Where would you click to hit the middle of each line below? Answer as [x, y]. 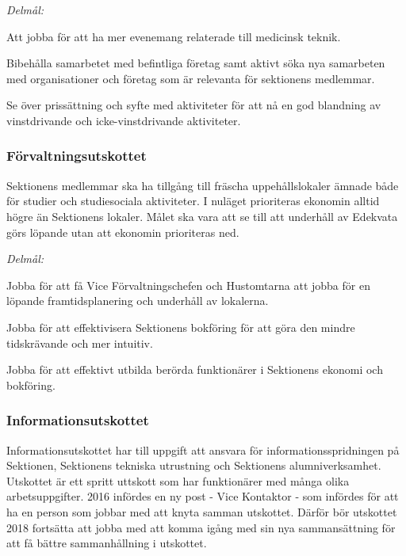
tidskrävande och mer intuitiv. [80, 343]
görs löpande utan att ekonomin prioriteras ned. [123, 232]
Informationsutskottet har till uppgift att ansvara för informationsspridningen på [203, 449]
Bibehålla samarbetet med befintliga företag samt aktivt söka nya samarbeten [196, 63]
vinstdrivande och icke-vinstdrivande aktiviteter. [124, 120]
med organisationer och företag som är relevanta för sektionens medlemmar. [191, 78]
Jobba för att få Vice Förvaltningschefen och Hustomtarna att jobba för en [188, 285]
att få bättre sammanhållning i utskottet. [107, 543]
